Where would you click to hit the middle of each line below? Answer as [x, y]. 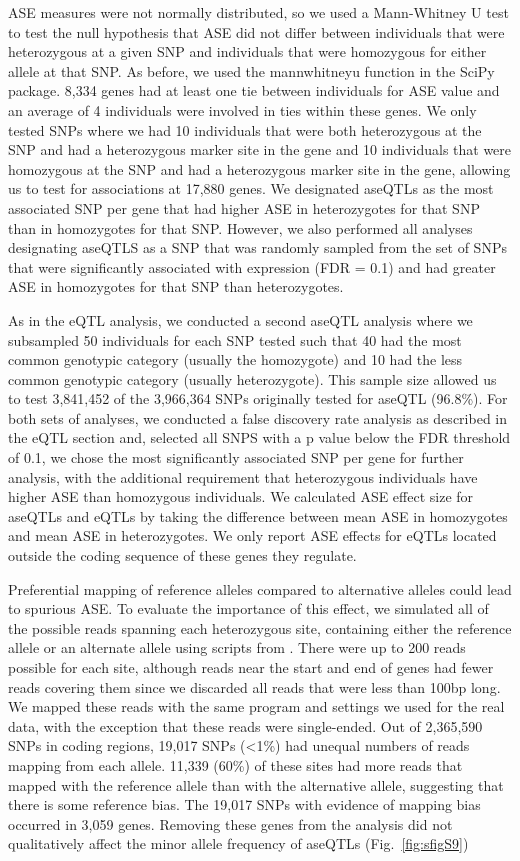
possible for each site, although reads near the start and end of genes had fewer [251, 667]
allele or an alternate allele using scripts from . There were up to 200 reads [237, 647]
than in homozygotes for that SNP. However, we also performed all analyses [240, 227]
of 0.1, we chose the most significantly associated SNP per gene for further [236, 457]
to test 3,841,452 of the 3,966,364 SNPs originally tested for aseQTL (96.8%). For [258, 398]
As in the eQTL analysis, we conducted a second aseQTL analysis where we [240, 319]
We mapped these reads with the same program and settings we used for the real [256, 706]
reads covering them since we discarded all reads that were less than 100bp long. [254, 686]
